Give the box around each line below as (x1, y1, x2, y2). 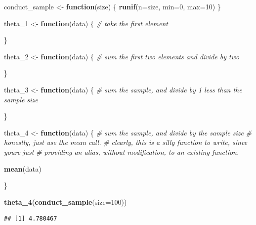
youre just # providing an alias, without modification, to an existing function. (4, 146, 239, 157)
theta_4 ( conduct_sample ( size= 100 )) (4, 196, 127, 207)
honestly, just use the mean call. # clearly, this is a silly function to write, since (4, 137, 248, 147)
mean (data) (4, 163, 42, 174)
